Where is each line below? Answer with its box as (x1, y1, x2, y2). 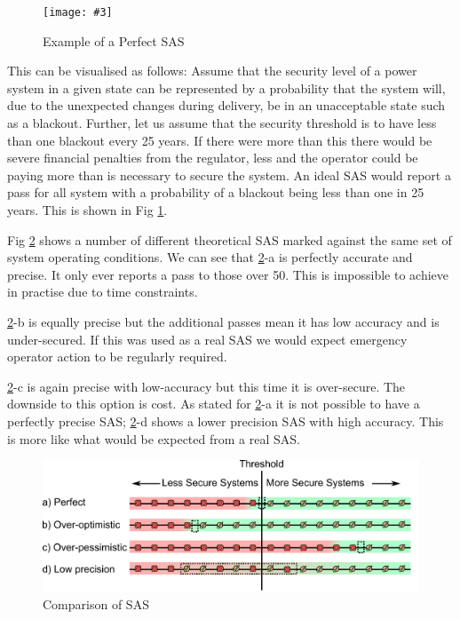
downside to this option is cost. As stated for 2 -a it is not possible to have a (7, 394, 420, 413)
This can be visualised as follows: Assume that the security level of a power (7, 61, 417, 80)
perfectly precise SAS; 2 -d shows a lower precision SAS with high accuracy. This (7, 411, 444, 430)
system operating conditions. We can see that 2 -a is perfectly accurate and (7, 248, 413, 266)
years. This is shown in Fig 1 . (7, 201, 168, 218)
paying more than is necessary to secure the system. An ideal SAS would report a (7, 165, 451, 184)
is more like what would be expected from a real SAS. (7, 429, 300, 448)
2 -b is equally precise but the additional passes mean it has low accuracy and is (7, 312, 440, 330)
